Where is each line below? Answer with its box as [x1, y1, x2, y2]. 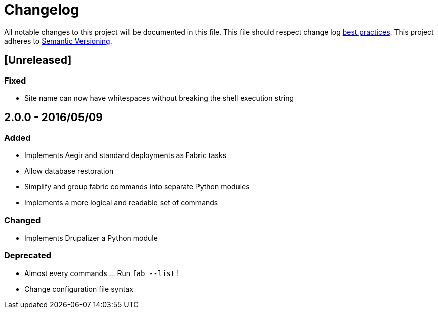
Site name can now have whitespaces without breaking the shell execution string [24, 93, 294, 102]
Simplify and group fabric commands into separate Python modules [24, 182, 250, 191]
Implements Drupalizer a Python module [24, 233, 158, 242]
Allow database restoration [24, 167, 114, 176]
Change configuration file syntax [24, 284, 133, 293]
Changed [4, 215, 41, 225]
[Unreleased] [4, 54, 72, 67]
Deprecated [4, 250, 52, 261]
